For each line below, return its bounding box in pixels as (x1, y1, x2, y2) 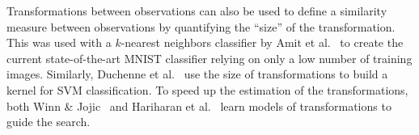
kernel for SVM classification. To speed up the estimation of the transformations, (6, 81, 408, 98)
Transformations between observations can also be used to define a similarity (6, 2, 387, 19)
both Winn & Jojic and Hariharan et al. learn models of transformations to (6, 97, 391, 114)
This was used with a (6, 34, 112, 51)
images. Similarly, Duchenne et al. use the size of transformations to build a (6, 65, 388, 82)
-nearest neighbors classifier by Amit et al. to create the (121, 34, 404, 51)
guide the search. (6, 113, 91, 130)
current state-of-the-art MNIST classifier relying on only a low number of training (6, 49, 413, 66)
